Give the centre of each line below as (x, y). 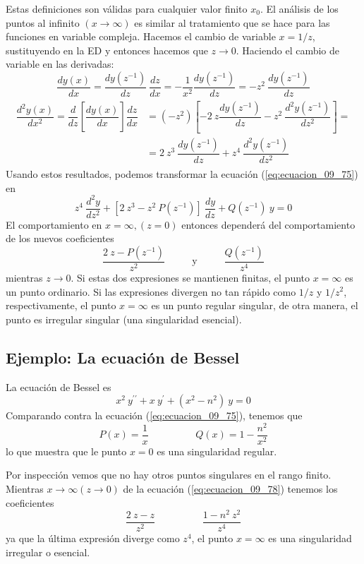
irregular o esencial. (48, 552)
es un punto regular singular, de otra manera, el (255, 305)
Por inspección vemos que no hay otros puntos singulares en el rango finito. (169, 475)
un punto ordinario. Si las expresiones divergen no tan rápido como (151, 291)
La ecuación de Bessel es (59, 386)
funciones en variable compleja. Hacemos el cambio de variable (141, 36)
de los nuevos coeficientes (60, 238)
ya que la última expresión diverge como (93, 538)
